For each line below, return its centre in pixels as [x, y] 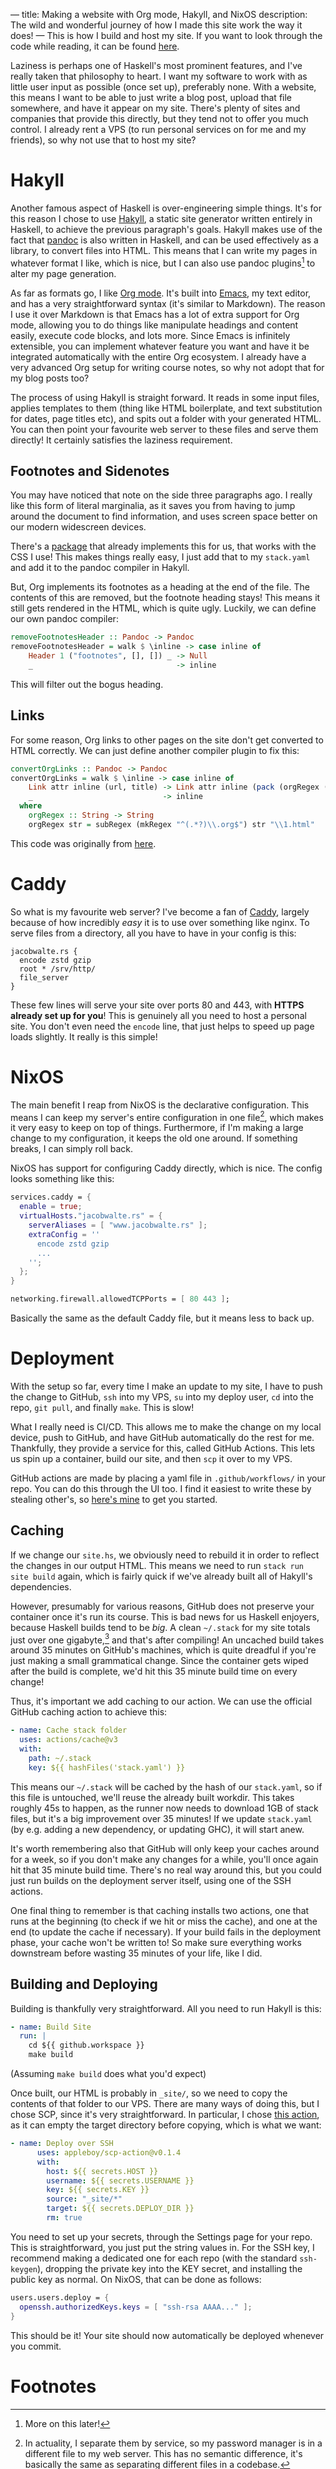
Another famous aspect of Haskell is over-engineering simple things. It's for [166, 208]
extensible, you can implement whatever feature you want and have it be [160, 346]
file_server [44, 977]
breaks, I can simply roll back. [72, 1149]
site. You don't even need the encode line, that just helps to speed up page [162, 1026]
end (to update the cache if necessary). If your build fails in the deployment [166, 1931]
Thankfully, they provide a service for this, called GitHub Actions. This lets [163, 1448]
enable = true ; [51, 1207]
